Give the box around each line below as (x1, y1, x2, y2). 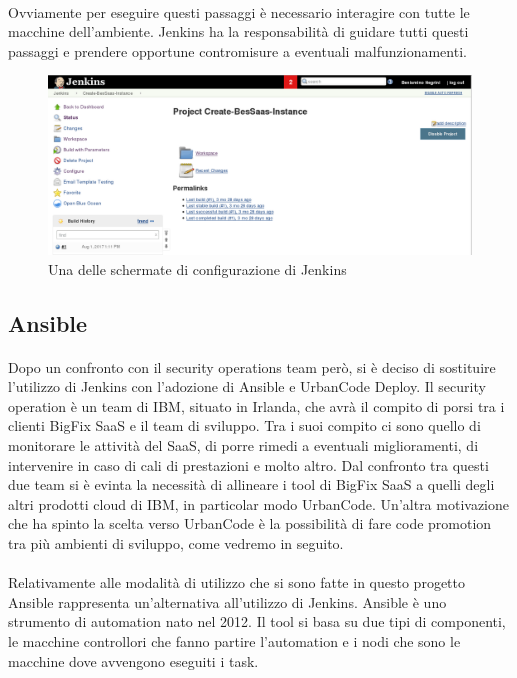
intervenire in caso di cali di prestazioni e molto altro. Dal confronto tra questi (8, 454, 489, 475)
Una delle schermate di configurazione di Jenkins (48, 258, 347, 279)
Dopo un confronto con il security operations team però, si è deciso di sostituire (8, 356, 496, 377)
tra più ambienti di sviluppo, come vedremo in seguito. (8, 532, 344, 553)
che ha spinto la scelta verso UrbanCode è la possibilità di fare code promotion (8, 513, 492, 534)
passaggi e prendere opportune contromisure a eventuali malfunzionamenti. (8, 40, 467, 61)
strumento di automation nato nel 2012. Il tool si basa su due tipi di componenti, (8, 611, 506, 632)
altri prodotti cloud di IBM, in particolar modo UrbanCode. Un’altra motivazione (8, 493, 510, 514)
